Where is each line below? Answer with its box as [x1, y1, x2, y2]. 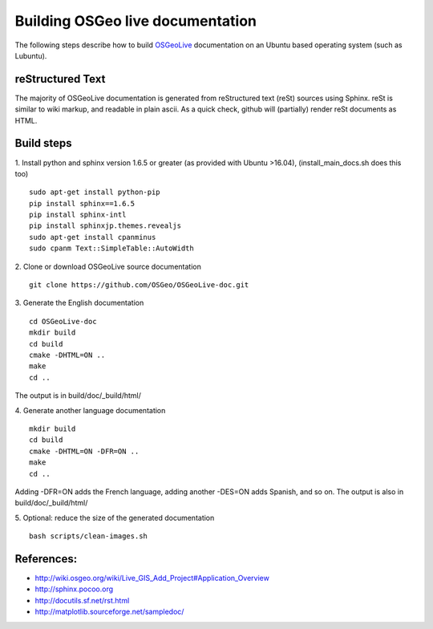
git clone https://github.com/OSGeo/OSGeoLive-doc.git [29, 281, 249, 290]
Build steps [14, 136, 72, 150]
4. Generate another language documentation [14, 405, 166, 415]
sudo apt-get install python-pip [29, 188, 160, 197]
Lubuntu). [14, 51, 47, 60]
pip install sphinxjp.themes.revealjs [29, 221, 182, 230]
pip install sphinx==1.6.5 [29, 199, 136, 208]
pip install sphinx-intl [29, 210, 127, 220]
